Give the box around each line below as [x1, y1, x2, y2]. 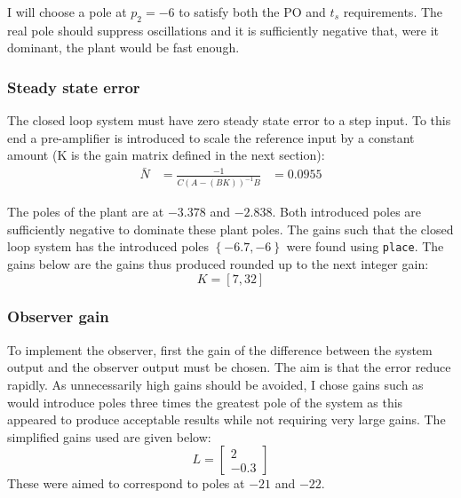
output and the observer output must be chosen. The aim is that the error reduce [7, 358, 451, 376]
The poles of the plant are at [7, 202, 164, 221]
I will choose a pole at [7, 3, 127, 20]
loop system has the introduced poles [7, 237, 210, 256]
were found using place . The [286, 237, 444, 256]
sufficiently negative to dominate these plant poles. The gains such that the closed [7, 219, 454, 238]
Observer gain [7, 305, 109, 328]
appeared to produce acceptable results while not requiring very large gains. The [7, 410, 446, 429]
